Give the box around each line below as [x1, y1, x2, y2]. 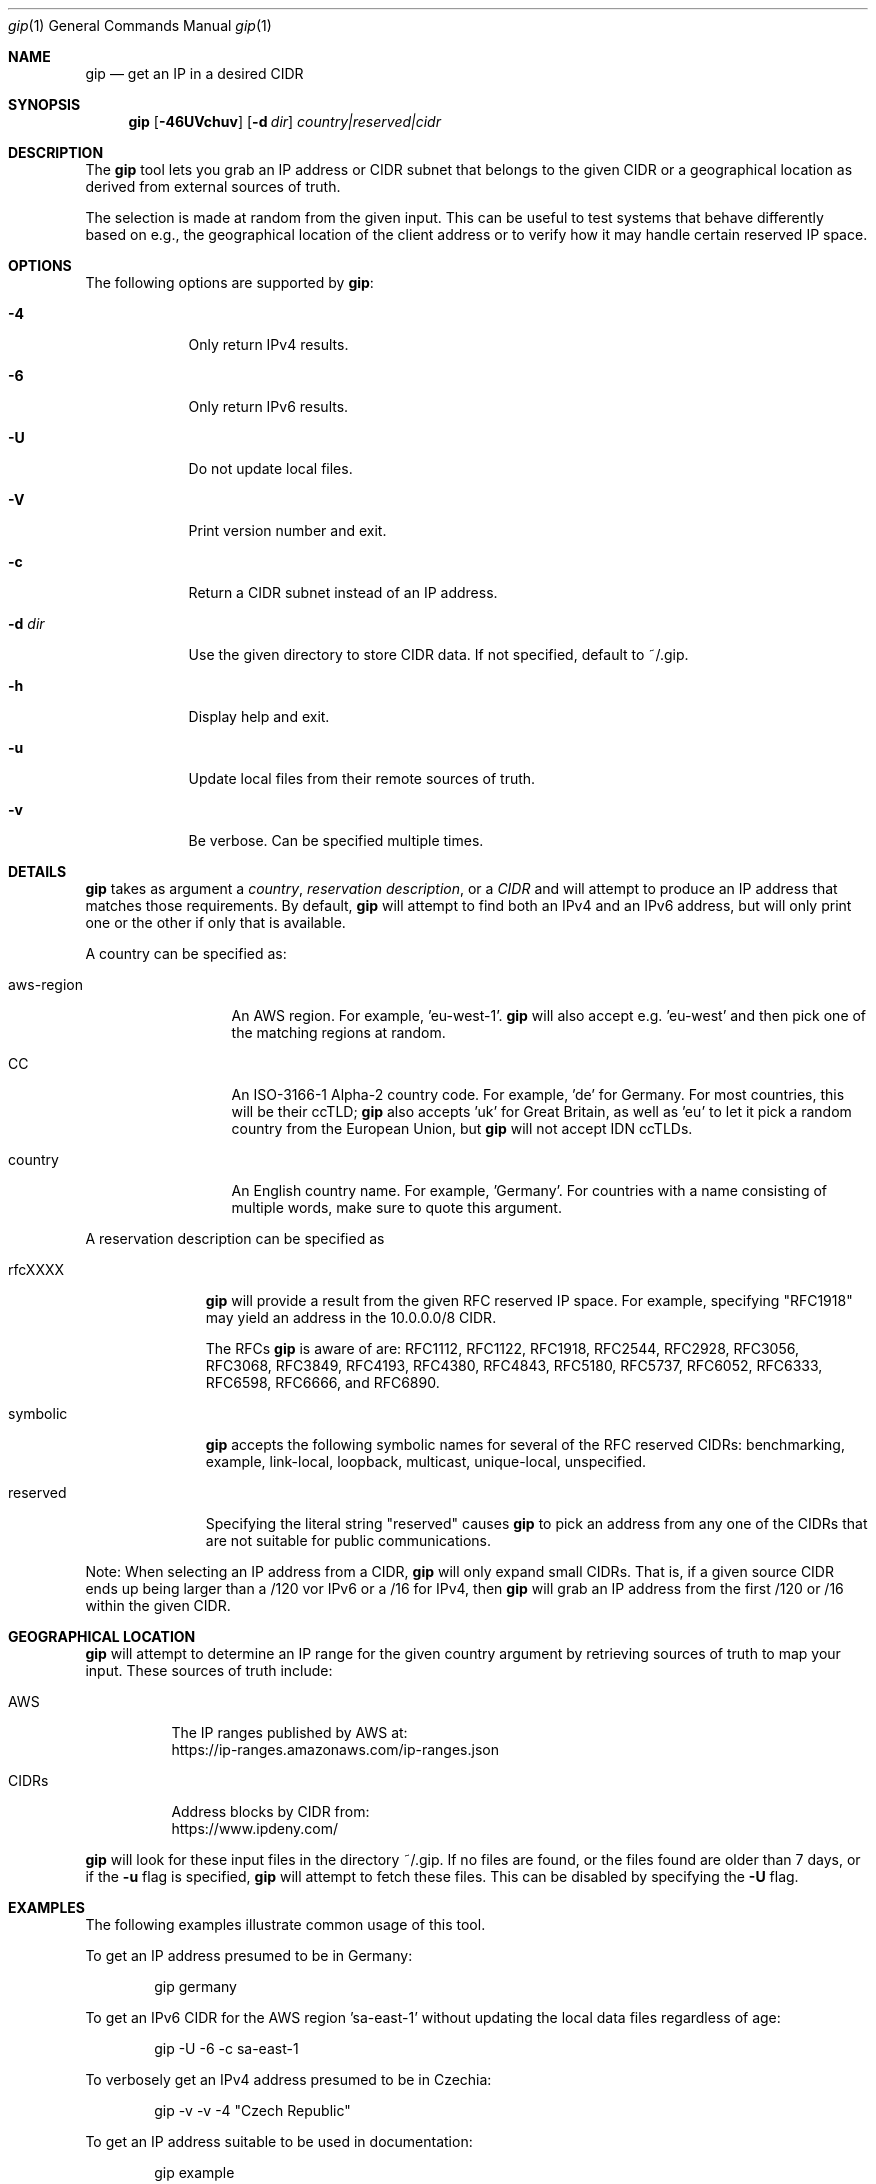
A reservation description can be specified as [85, 1230, 385, 1247]
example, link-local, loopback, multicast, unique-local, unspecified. [205, 1453, 647, 1470]
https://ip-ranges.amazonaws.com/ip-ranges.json [171, 1741, 499, 1758]
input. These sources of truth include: [85, 1662, 333, 1679]
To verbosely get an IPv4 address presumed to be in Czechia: [85, 2071, 492, 2088]
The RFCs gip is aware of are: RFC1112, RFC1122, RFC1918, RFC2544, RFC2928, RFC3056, [205, 1340, 799, 1357]
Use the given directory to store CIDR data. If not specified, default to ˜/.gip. [188, 646, 689, 663]
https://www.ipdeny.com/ [171, 1820, 339, 1837]
